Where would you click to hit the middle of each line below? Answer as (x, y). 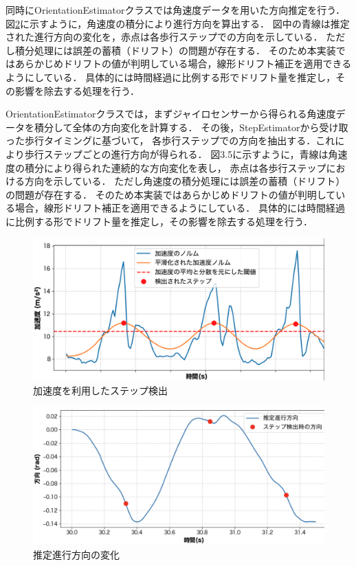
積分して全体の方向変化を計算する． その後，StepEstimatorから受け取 (191, 127)
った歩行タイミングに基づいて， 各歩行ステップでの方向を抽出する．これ (170, 140)
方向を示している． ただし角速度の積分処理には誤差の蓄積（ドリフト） (185, 181)
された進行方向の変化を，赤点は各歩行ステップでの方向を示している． (164, 37)
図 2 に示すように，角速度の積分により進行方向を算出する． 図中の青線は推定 (178, 23)
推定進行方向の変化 (76, 554)
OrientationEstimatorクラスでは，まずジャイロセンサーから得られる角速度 (171, 114)
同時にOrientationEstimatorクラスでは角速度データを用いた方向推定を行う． (176, 10)
